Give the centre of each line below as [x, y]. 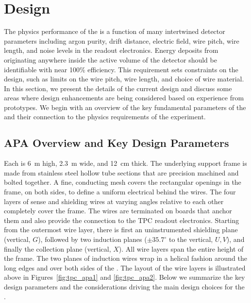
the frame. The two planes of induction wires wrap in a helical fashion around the [125, 258]
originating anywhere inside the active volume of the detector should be [110, 59]
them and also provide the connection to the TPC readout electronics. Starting [122, 220]
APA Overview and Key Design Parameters [117, 143]
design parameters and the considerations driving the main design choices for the [124, 286]
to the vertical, [191, 239]
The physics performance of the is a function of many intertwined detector [115, 31]
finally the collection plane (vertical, [58, 248]
